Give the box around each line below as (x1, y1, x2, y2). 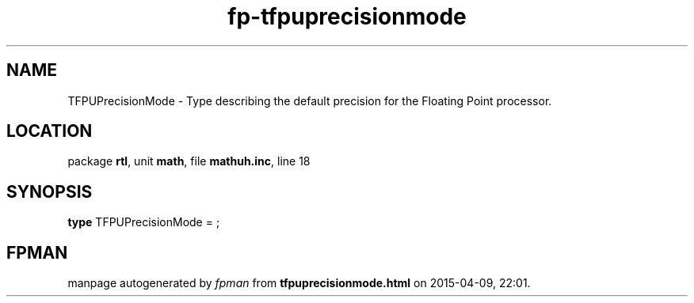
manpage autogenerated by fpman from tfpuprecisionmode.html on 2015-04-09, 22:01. (67, 276, 531, 290)
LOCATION (6, 121, 93, 142)
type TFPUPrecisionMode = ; (67, 215, 220, 229)
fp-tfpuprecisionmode (227, 3, 467, 30)
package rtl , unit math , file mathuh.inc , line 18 (67, 154, 311, 169)
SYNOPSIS (6, 181, 93, 202)
